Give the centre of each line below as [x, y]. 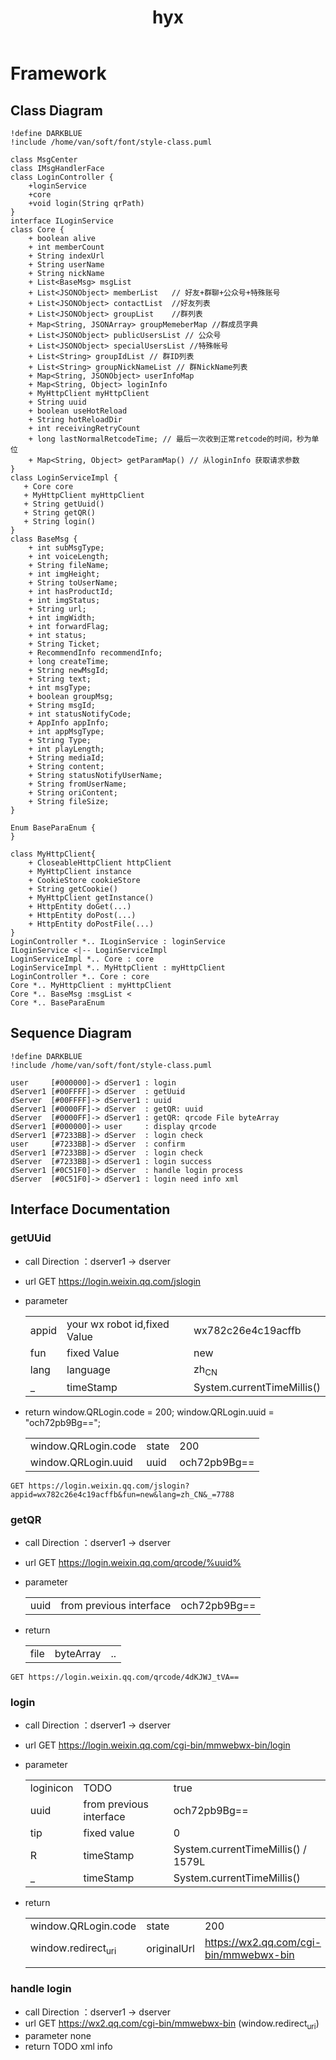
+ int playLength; [66, 749]
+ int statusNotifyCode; [80, 714]
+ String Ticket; [64, 644]
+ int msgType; [60, 688]
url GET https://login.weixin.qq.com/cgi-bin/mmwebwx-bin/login [157, 1745]
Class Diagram [56, 110]
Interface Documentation [90, 1209]
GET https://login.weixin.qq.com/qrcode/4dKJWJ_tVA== [125, 1677]
